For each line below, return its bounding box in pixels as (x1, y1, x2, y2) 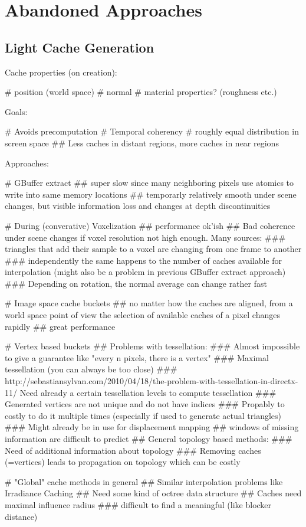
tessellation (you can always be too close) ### (5, 363, 177, 375)
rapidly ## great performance (5, 320, 116, 332)
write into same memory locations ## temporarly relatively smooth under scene (5, 188, 297, 200)
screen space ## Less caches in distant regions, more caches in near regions (5, 136, 279, 149)
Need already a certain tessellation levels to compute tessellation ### (19, 386, 277, 398)
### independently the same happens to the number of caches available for (5, 254, 282, 266)
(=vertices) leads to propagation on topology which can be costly (5, 456, 241, 468)
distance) (5, 510, 38, 522)
